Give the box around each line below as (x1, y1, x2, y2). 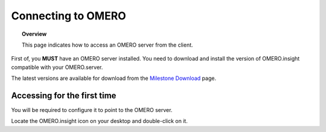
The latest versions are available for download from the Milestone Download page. (11, 74, 217, 82)
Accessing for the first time (11, 90, 117, 101)
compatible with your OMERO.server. (11, 64, 103, 71)
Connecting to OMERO (11, 9, 126, 22)
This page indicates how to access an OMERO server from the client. (22, 41, 193, 48)
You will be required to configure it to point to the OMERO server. (11, 107, 173, 114)
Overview (22, 30, 47, 38)
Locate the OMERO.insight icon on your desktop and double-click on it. (11, 117, 188, 125)
